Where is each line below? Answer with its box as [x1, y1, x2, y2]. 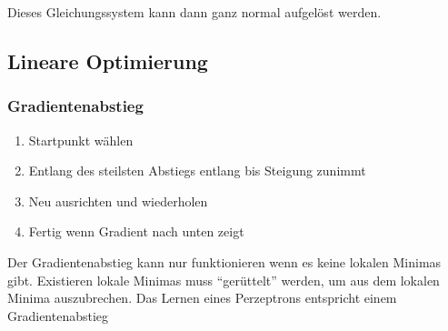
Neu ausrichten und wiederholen [28, 191, 208, 210]
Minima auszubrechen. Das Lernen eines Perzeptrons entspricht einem [7, 288, 397, 307]
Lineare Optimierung [7, 46, 208, 75]
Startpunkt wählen [28, 130, 134, 149]
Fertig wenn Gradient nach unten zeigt [28, 222, 244, 241]
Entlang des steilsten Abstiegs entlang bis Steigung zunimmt [28, 161, 366, 180]
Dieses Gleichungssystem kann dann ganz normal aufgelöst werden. [7, 3, 382, 21]
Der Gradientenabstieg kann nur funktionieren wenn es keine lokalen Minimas [7, 252, 442, 271]
